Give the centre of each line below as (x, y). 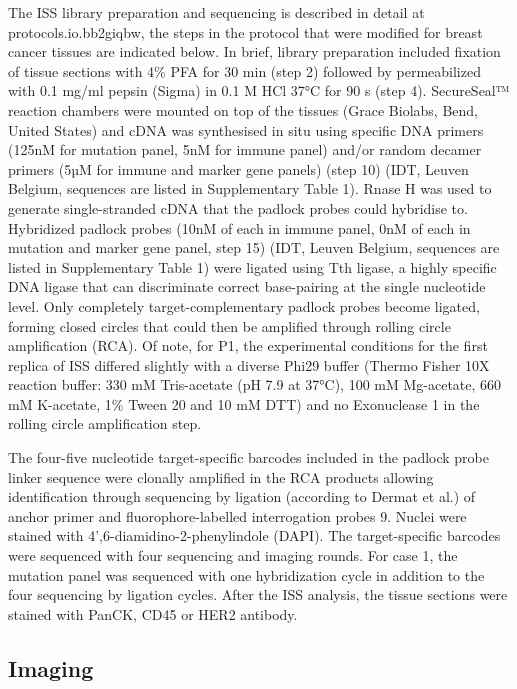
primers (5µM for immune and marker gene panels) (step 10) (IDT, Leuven (238, 168)
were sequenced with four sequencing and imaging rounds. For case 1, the (233, 555)
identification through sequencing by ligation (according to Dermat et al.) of (242, 496)
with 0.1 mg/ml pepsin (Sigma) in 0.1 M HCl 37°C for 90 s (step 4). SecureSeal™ (259, 90)
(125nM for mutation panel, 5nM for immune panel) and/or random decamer (245, 149)
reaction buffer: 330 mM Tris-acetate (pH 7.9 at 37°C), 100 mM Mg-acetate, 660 (255, 384)
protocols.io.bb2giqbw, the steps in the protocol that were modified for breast (245, 31)
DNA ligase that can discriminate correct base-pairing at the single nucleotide (247, 286)
